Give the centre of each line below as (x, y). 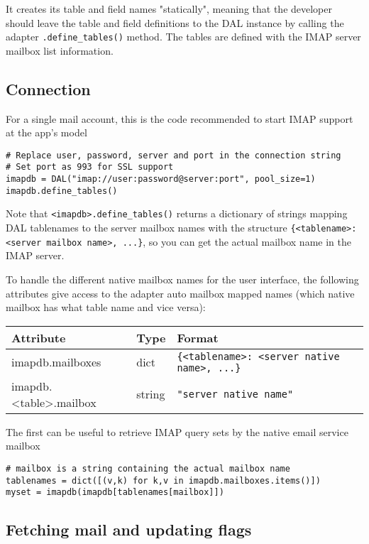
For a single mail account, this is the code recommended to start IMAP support (180, 118)
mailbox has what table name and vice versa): (106, 307)
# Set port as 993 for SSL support (90, 167)
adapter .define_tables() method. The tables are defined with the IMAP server (183, 37)
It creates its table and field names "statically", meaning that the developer (169, 9)
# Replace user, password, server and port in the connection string (174, 155)
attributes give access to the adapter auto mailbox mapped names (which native (180, 293)
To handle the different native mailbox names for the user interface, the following (182, 279)
